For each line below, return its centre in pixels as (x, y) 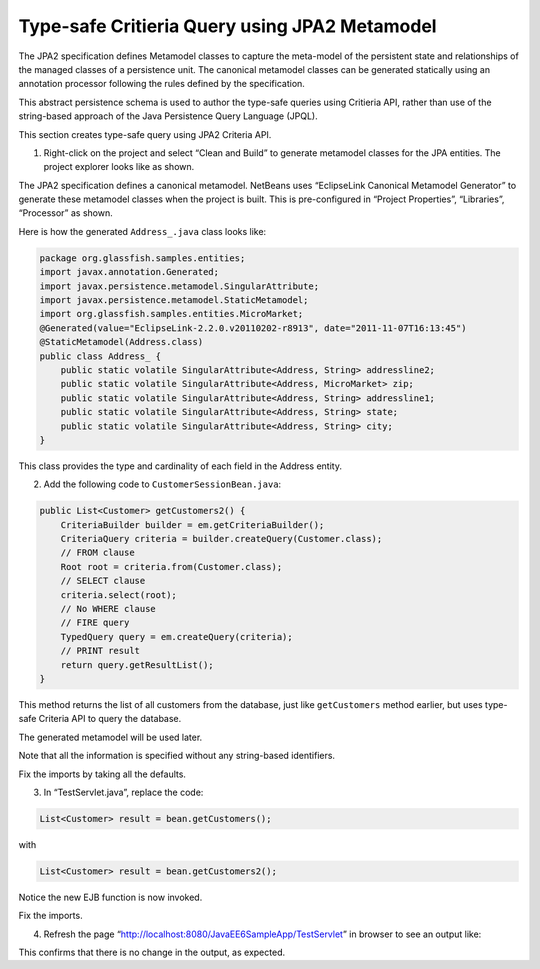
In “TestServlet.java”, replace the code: (123, 792)
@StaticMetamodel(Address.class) (121, 342)
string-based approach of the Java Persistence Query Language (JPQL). (168, 116)
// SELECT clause (103, 581)
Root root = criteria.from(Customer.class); (171, 566)
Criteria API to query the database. (110, 719)
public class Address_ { (100, 356)
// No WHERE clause (108, 608)
